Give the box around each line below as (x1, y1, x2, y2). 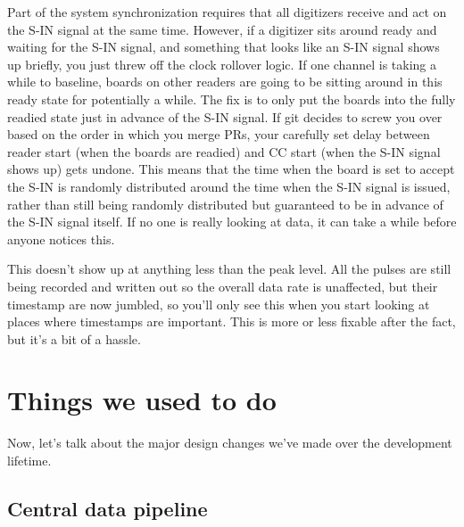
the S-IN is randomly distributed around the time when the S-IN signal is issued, (7, 177, 451, 195)
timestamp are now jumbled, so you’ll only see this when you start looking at (7, 294, 430, 313)
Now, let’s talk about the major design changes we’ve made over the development (7, 433, 452, 452)
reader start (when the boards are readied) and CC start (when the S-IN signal (7, 142, 441, 161)
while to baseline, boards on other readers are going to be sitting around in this (7, 72, 443, 91)
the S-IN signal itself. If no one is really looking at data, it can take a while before (7, 212, 457, 231)
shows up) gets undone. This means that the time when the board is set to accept (7, 160, 455, 178)
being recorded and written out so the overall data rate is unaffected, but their (7, 276, 438, 295)
